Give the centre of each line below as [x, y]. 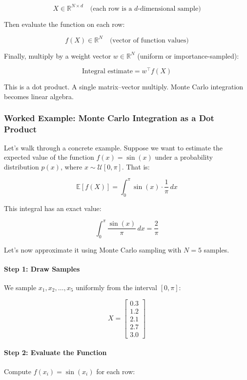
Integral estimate [107, 72]
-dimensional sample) [169, 9]
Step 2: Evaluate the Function [55, 352]
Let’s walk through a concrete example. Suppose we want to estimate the [113, 147]
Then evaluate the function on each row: [64, 24]
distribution [21, 166]
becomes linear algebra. [39, 96]
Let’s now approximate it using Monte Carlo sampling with [93, 249]
